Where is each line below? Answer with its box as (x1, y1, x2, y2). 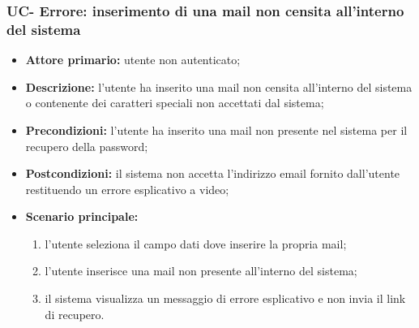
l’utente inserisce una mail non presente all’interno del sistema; (45, 262, 357, 279)
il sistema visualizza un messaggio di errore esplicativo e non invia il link (45, 290, 406, 307)
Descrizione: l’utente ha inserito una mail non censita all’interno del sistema (25, 78, 413, 95)
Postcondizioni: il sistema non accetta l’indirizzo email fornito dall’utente (25, 165, 400, 182)
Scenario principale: (25, 208, 139, 225)
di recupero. (45, 305, 105, 322)
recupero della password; (25, 137, 148, 154)
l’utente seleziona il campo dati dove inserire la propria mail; (45, 235, 347, 252)
